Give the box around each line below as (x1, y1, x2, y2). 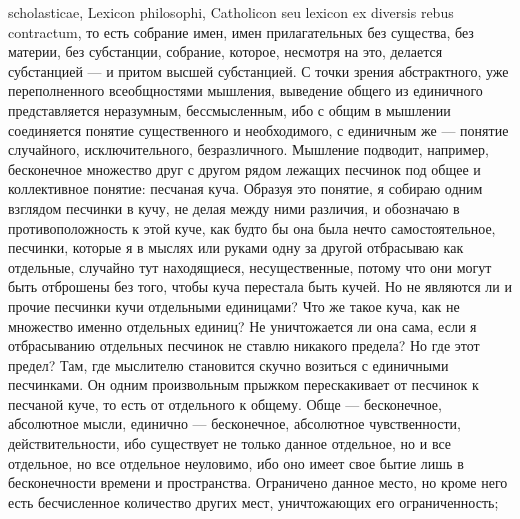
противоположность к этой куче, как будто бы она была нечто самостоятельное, (8, 217, 496, 238)
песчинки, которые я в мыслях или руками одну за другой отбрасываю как (8, 237, 464, 258)
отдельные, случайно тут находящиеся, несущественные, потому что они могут (8, 256, 492, 277)
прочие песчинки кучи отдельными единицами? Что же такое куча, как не (8, 295, 460, 316)
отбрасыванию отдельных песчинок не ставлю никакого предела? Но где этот (8, 335, 480, 356)
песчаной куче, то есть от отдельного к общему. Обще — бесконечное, (8, 393, 442, 414)
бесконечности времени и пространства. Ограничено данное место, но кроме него (8, 472, 508, 493)
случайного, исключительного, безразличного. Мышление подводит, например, (8, 139, 489, 160)
